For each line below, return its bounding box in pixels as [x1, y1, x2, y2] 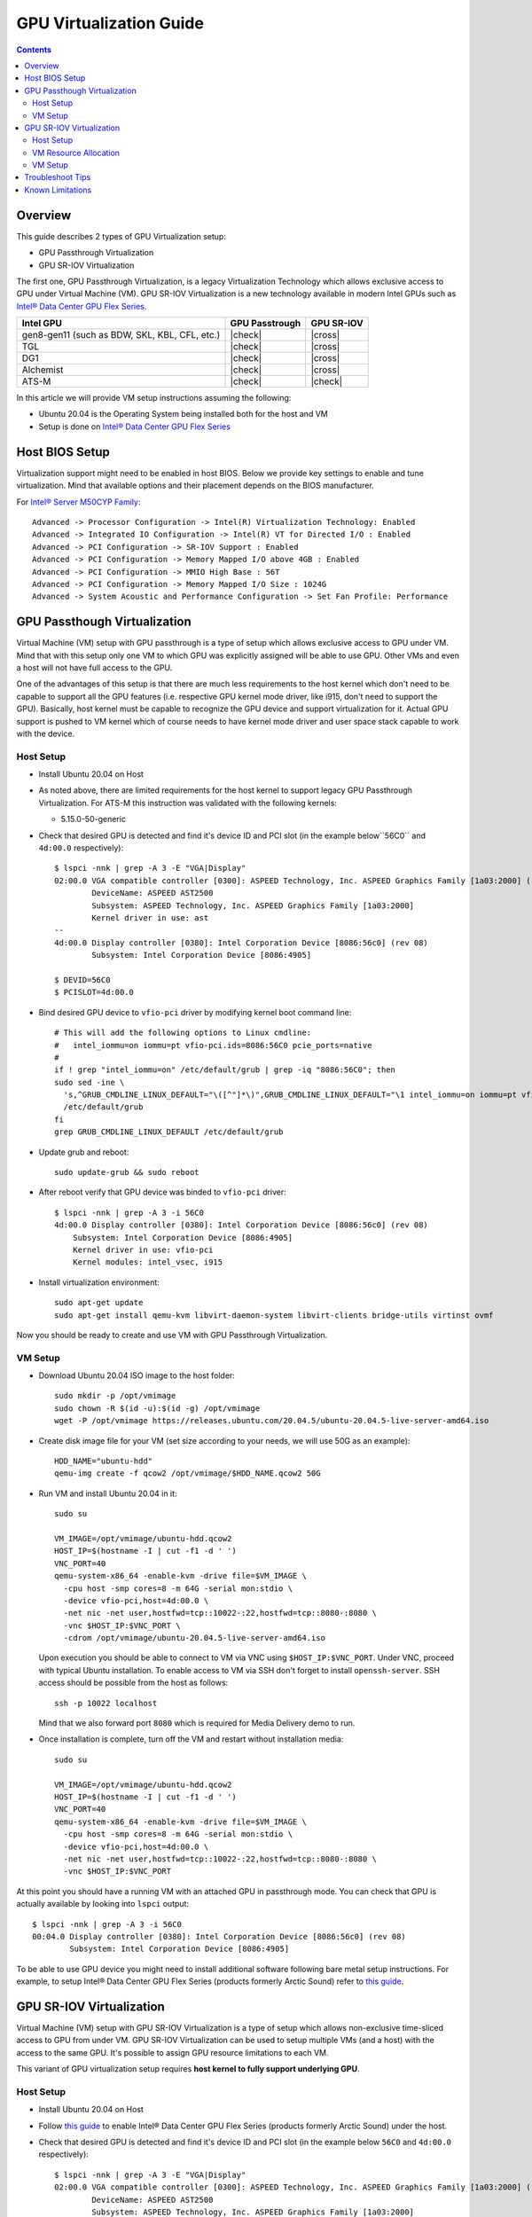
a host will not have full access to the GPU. [16, 662, 173, 673]
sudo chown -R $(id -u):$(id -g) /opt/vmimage [54, 1403, 261, 1414]
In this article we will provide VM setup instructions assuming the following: [16, 393, 292, 403]
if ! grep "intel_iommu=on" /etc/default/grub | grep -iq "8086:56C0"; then [54, 1065, 396, 1075]
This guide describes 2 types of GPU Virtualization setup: [16, 231, 226, 241]
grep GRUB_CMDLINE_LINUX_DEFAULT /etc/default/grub [54, 1127, 284, 1137]
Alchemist [21, 364, 64, 376]
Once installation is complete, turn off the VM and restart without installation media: [38, 1734, 344, 1744]
